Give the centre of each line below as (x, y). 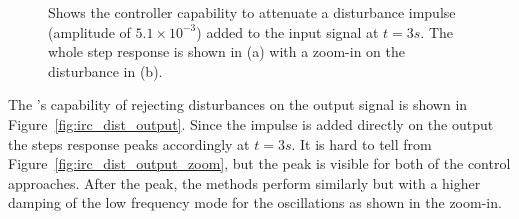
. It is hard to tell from (361, 143)
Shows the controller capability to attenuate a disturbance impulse (252, 12)
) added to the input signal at (287, 31)
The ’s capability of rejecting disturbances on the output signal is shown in (238, 104)
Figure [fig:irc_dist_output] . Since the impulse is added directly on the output (251, 123)
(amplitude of (89, 31)
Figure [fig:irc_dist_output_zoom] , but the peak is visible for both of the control (259, 163)
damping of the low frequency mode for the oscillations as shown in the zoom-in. (255, 202)
